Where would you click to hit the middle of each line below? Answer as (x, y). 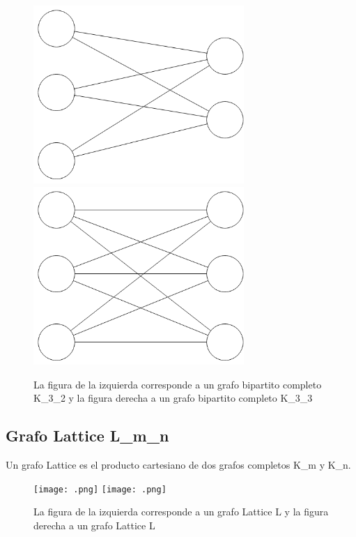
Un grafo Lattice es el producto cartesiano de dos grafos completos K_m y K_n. (178, 465)
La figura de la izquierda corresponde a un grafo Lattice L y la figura (181, 512)
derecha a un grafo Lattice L (94, 525)
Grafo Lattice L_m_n (87, 436)
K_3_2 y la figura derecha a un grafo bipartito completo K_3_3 (173, 398)
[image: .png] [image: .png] (100, 489)
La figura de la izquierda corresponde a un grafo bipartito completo (178, 384)
